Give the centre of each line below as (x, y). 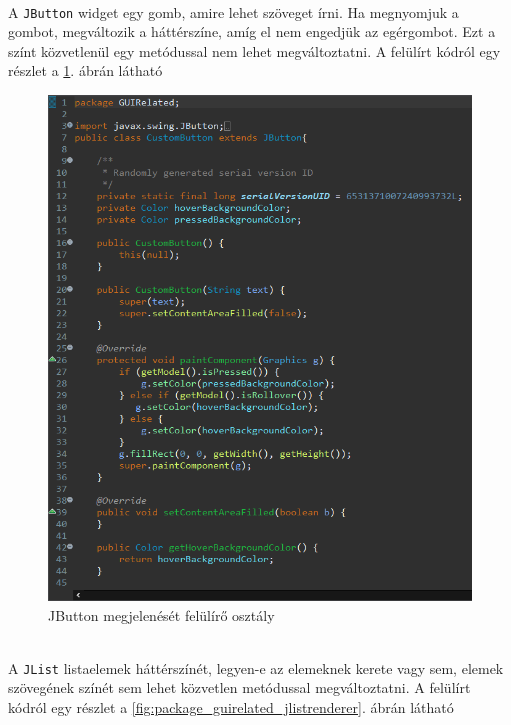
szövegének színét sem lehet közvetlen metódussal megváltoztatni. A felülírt (239, 687)
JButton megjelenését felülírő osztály (161, 614)
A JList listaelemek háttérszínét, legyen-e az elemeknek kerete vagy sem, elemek (256, 667)
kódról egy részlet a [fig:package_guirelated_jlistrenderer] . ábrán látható (231, 707)
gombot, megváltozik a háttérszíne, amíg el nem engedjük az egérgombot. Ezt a (252, 31)
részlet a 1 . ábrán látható (85, 70)
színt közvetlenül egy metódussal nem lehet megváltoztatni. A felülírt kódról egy (254, 50)
